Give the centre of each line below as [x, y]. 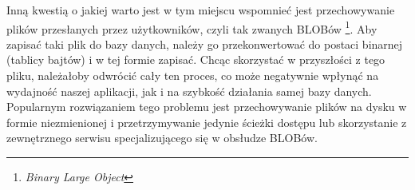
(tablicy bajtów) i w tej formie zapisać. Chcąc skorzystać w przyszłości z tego [196, 59]
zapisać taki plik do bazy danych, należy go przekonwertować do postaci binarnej [205, 44]
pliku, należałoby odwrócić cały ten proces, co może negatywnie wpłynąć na [193, 75]
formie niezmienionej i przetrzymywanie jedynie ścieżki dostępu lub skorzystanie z [207, 122]
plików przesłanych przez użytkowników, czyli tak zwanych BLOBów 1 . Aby [192, 27]
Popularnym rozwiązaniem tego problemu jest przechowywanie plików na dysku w [207, 107]
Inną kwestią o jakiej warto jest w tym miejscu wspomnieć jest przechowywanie [201, 10]
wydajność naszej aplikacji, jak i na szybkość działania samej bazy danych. [189, 91]
